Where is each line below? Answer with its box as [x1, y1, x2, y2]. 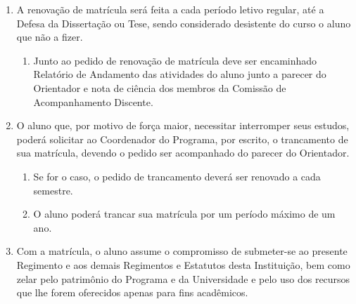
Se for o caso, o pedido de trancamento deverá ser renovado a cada [33, 168, 321, 183]
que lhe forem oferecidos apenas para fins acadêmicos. [16, 285, 248, 300]
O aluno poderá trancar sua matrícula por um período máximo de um [33, 206, 336, 221]
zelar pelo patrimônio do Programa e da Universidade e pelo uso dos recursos [16, 271, 350, 286]
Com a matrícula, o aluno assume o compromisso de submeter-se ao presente [16, 244, 348, 258]
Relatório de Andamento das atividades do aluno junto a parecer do [33, 67, 326, 81]
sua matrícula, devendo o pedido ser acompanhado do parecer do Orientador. [16, 145, 350, 160]
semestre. [33, 183, 73, 197]
